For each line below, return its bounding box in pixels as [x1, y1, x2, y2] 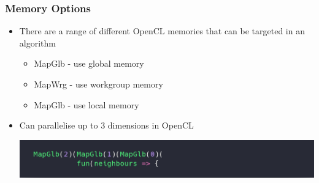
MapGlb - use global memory [34, 57, 144, 70]
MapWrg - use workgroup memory [34, 78, 163, 90]
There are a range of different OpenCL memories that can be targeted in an [19, 24, 305, 37]
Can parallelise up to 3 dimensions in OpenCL [19, 119, 194, 132]
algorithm [19, 36, 56, 49]
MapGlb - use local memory [34, 98, 139, 111]
